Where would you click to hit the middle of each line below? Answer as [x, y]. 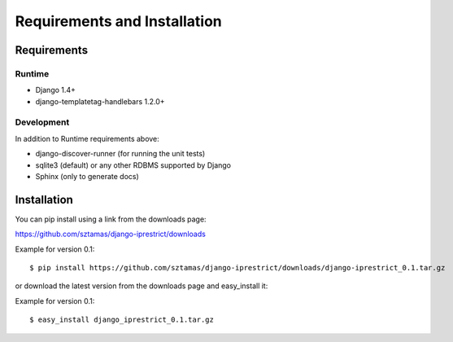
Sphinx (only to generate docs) [87, 177]
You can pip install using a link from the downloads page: [111, 219]
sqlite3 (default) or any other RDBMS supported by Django [133, 165]
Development [42, 122]
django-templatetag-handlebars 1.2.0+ [100, 101]
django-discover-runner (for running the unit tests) [120, 154]
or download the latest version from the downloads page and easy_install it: [142, 286]
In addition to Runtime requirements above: [87, 138]
